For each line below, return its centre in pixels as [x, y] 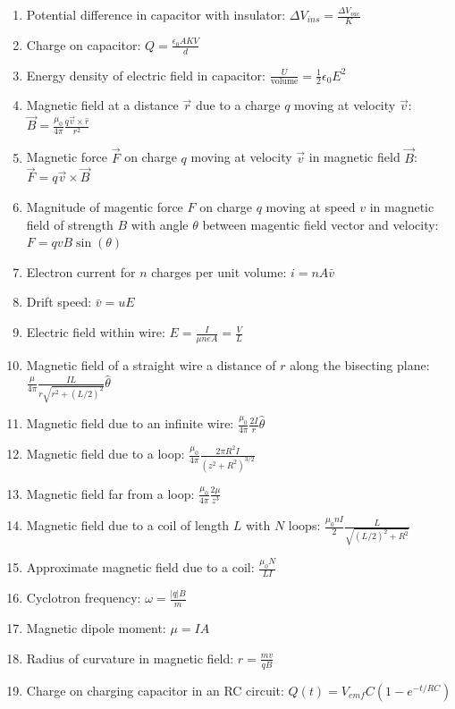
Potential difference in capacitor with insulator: [156, 14]
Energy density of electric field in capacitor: [146, 75]
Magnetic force [67, 157]
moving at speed [311, 207]
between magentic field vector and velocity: [320, 224]
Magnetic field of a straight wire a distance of [151, 364]
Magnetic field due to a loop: [105, 454]
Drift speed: [59, 302]
